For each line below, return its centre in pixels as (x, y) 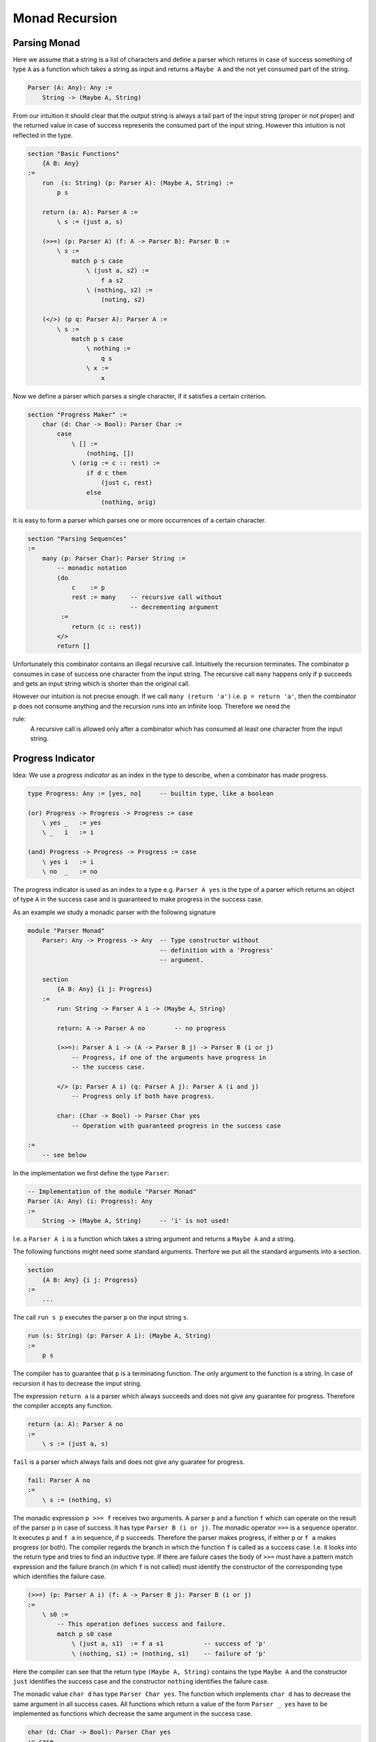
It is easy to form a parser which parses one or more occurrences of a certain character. (140, 521)
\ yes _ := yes (72, 823)
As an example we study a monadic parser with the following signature (114, 912)
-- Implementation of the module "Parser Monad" (112, 1191)
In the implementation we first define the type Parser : (91, 1173)
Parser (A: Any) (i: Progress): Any (90, 1201)
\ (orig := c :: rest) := (116, 463)
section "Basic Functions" (73, 154)
